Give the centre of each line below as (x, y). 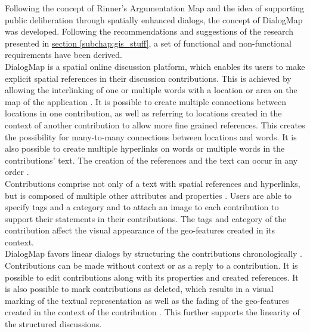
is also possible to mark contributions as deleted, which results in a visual (139, 289)
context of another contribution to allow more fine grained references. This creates (155, 124)
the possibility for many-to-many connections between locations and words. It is (151, 136)
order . (17, 172)
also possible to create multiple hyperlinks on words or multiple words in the (145, 148)
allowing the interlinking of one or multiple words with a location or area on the (151, 90)
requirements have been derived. (63, 55)
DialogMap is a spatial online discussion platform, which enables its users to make (155, 66)
